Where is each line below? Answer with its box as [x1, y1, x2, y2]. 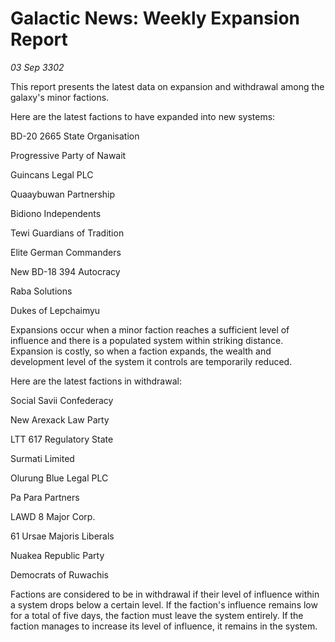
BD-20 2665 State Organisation [10, 130, 140, 142]
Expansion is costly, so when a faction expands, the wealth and [10, 345, 272, 357]
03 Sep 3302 [10, 61, 65, 73]
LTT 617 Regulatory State [10, 433, 114, 445]
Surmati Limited [10, 452, 75, 464]
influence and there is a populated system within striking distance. [10, 334, 284, 346]
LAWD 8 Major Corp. [10, 510, 96, 522]
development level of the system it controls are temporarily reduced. [10, 355, 293, 367]
